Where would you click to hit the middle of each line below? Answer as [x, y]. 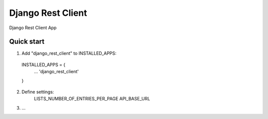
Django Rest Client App [33, 28]
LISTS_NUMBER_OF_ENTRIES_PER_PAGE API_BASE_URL [92, 99]
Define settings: [38, 92]
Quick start [27, 42]
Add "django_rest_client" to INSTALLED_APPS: [69, 53]
